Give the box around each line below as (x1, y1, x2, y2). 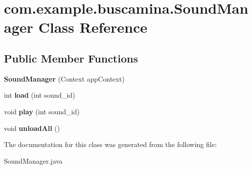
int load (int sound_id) (4, 90, 75, 100)
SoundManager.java (4, 155, 63, 166)
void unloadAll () (4, 123, 60, 133)
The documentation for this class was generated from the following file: (4, 139, 217, 149)
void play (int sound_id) (4, 106, 80, 116)
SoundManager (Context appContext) (4, 73, 125, 84)
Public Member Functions (4, 50, 138, 65)
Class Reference (38, 17, 147, 37)
